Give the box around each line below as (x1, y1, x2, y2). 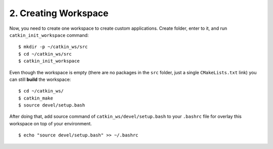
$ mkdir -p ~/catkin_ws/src (18, 44, 88, 50)
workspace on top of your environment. (9, 120, 92, 126)
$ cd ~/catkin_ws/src (18, 51, 72, 57)
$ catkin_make (18, 95, 53, 101)
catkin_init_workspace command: (9, 32, 89, 38)
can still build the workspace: (9, 76, 71, 82)
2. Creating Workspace (9, 8, 109, 19)
